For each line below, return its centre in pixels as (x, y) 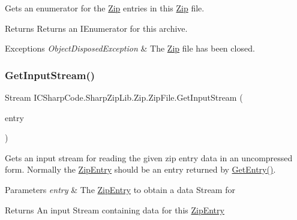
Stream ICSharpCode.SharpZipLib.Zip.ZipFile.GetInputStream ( (124, 97)
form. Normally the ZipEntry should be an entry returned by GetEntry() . (140, 169)
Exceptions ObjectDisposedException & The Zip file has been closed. (130, 48)
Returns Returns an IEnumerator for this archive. (96, 28)
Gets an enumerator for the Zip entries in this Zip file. (105, 8)
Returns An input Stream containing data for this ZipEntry (115, 210)
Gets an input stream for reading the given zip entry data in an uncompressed (149, 157)
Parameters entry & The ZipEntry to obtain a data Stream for (120, 189)
